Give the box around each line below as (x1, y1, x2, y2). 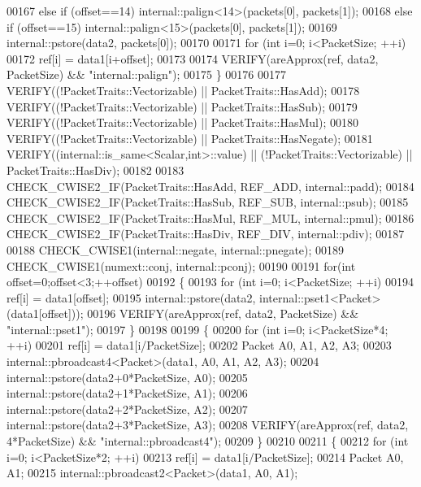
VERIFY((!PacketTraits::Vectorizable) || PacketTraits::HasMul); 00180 (7, 114, 359, 131)
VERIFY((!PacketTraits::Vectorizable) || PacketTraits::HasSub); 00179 (7, 98, 358, 115)
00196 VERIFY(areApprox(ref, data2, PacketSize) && (87, 305, 359, 322)
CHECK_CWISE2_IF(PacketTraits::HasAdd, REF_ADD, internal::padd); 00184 (7, 177, 414, 194)
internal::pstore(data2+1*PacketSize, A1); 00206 (7, 385, 248, 402)
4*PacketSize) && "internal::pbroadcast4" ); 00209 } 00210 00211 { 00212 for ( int (7, 433, 409, 450)
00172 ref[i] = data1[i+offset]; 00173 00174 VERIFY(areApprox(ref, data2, (7, 50, 379, 67)
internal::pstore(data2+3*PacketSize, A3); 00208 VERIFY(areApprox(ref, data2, (7, 416, 409, 433)
